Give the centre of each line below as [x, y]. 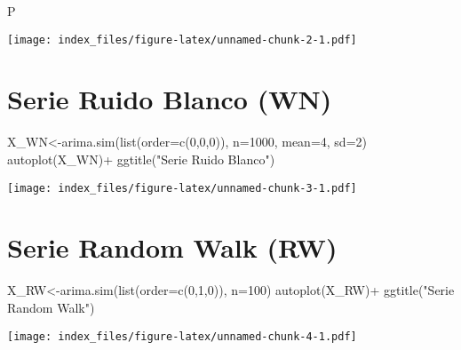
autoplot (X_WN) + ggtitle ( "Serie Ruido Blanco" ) [141, 159]
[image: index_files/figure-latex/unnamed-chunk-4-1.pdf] [182, 336]
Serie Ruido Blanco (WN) [170, 99]
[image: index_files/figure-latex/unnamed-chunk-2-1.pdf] [182, 40]
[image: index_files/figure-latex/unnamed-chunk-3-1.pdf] [182, 188]
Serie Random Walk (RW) [172, 247]
